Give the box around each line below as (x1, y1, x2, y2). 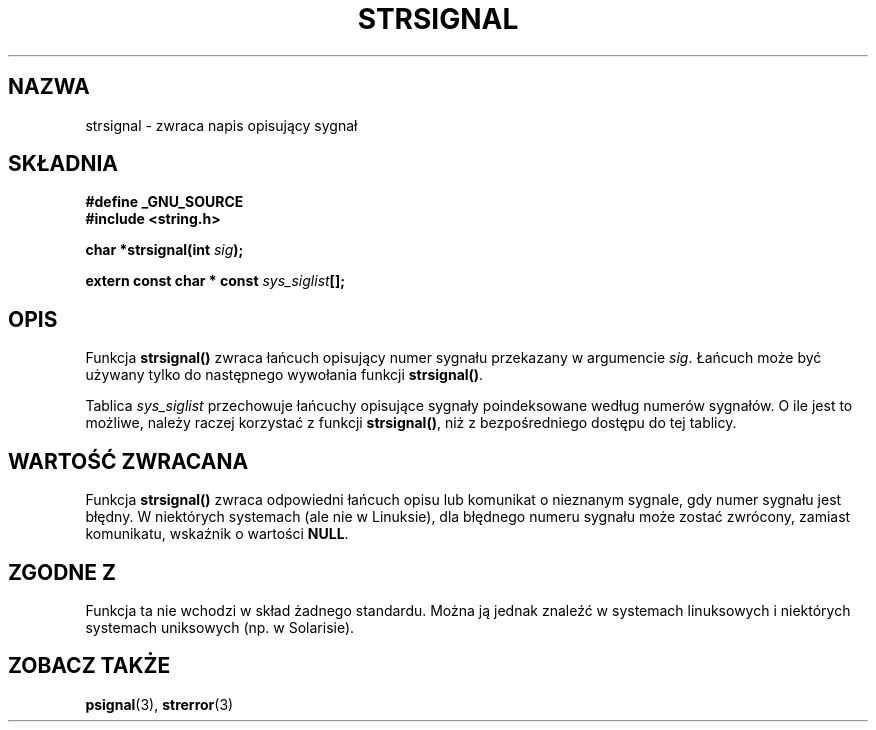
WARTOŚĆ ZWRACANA (8, 448, 249, 474)
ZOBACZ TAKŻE (8, 653, 171, 679)
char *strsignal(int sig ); (85, 241, 244, 259)
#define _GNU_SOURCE (85, 193, 244, 211)
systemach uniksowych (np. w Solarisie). (85, 618, 355, 636)
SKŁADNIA (8, 151, 118, 177)
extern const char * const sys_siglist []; (85, 272, 345, 290)
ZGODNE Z (8, 559, 117, 585)
